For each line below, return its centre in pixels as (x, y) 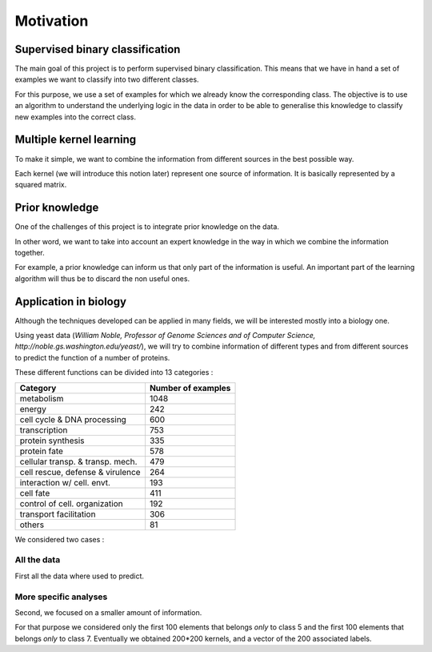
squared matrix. (41, 185)
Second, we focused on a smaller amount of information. (108, 612)
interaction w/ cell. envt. (65, 482)
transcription (44, 430)
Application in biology (71, 302)
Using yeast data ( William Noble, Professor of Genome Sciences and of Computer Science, (165, 336)
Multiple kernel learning (76, 140)
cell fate (35, 493)
